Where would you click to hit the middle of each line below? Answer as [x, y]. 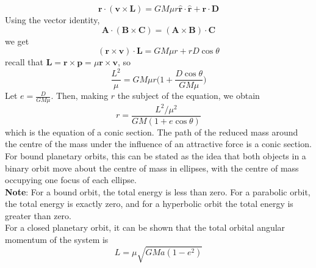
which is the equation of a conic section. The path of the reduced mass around [152, 132]
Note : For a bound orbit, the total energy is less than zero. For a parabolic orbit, [158, 191]
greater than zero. [38, 215]
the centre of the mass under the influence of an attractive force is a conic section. [158, 144]
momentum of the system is [57, 240]
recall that [24, 62]
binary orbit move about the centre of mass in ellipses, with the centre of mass [152, 168]
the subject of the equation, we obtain [189, 96]
